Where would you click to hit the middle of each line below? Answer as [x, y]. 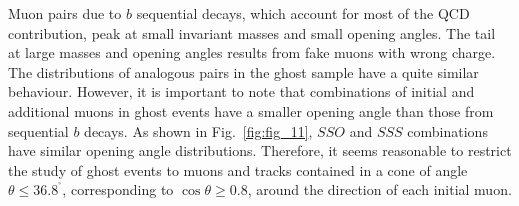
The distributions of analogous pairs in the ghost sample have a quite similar [243, 71]
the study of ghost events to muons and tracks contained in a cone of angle [238, 169]
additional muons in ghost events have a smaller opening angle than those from [251, 110]
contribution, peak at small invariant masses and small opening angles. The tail [252, 32]
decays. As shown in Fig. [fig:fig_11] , [198, 130]
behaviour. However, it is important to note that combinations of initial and [241, 91]
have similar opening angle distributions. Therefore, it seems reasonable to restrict [260, 150]
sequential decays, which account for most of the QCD [303, 13]
